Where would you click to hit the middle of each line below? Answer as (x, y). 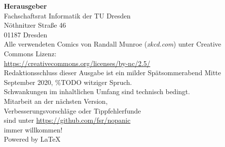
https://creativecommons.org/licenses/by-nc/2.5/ (77, 63)
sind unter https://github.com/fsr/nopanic (67, 120)
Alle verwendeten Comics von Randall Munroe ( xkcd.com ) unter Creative (113, 44)
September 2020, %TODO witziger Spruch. (68, 82)
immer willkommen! (33, 129)
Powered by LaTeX (32, 139)
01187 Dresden (26, 34)
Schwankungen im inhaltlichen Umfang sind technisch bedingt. (97, 91)
